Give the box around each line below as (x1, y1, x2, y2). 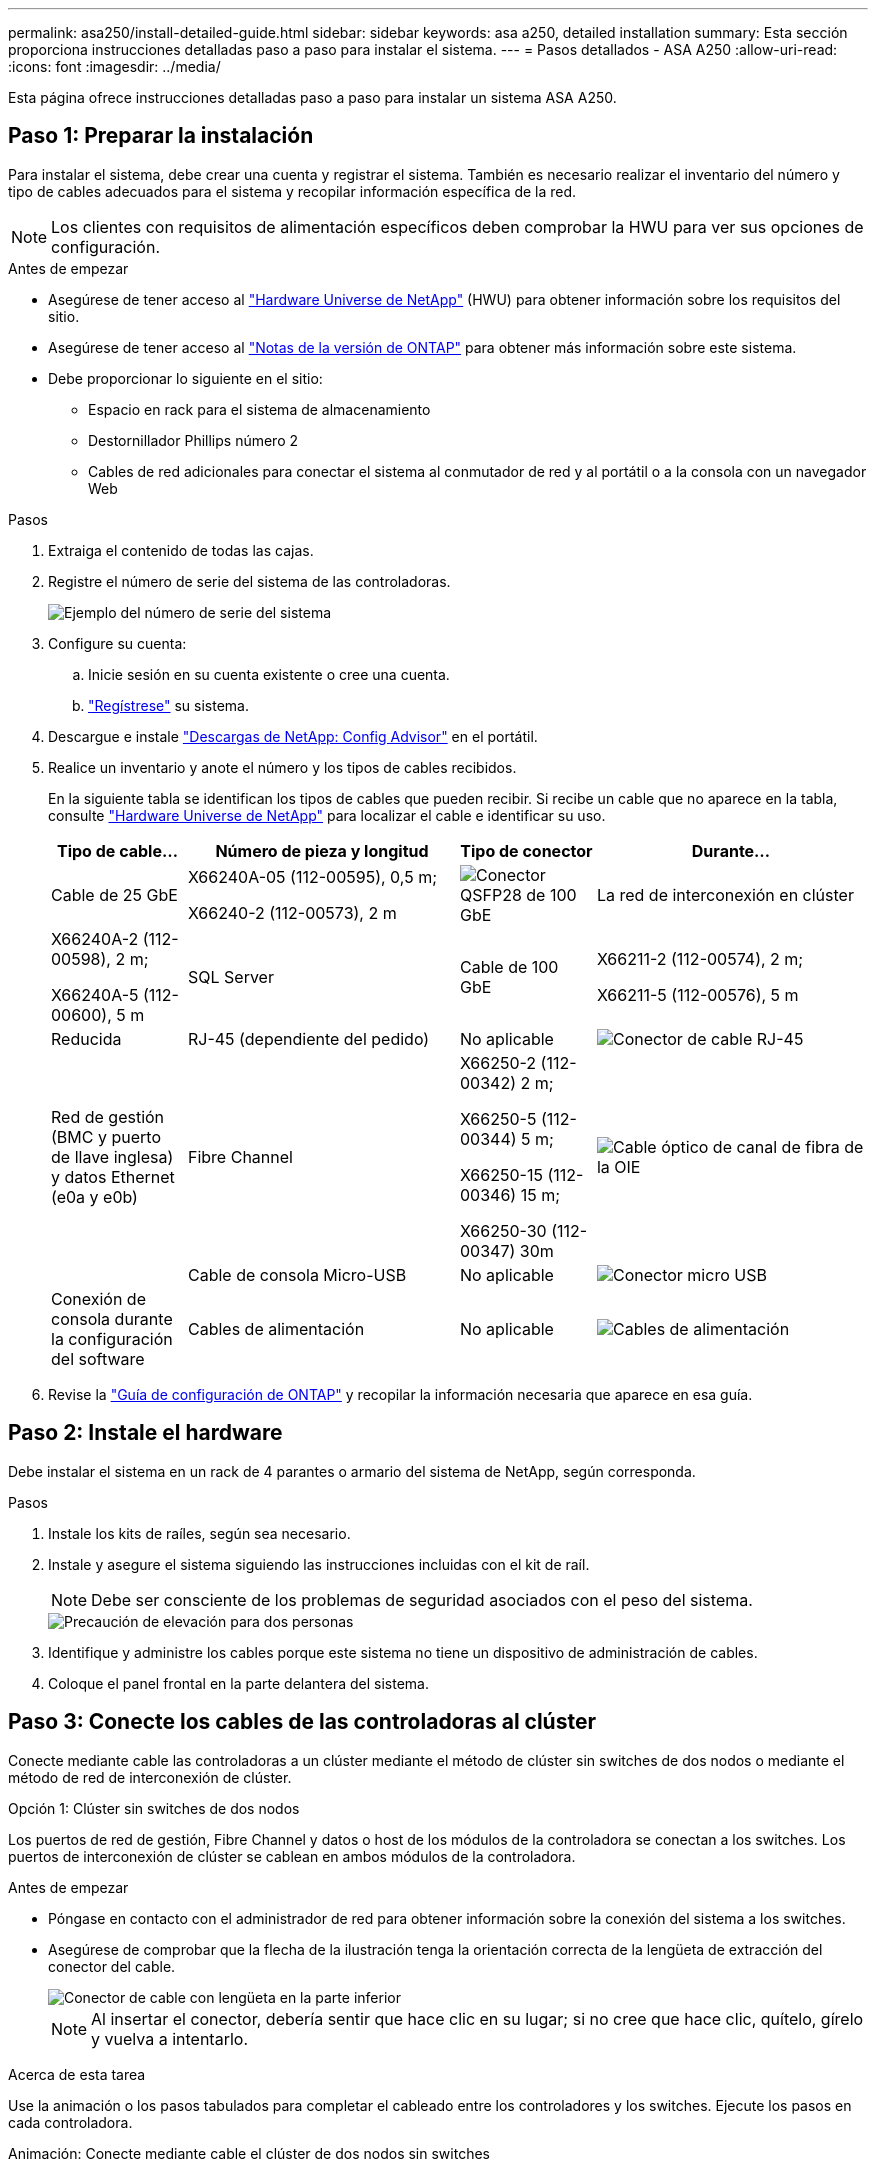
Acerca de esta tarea (8, 2065, 146, 2083)
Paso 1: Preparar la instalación (8, 123, 314, 149)
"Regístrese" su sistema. (88, 696, 249, 714)
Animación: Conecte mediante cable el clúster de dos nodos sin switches (8, 2144, 490, 2162)
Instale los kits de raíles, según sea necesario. (48, 1524, 351, 1542)
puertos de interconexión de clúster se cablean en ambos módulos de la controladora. (8, 1847, 576, 1865)
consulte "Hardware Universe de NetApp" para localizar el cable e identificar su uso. (48, 806, 606, 824)
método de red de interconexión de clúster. (8, 1768, 292, 1786)
